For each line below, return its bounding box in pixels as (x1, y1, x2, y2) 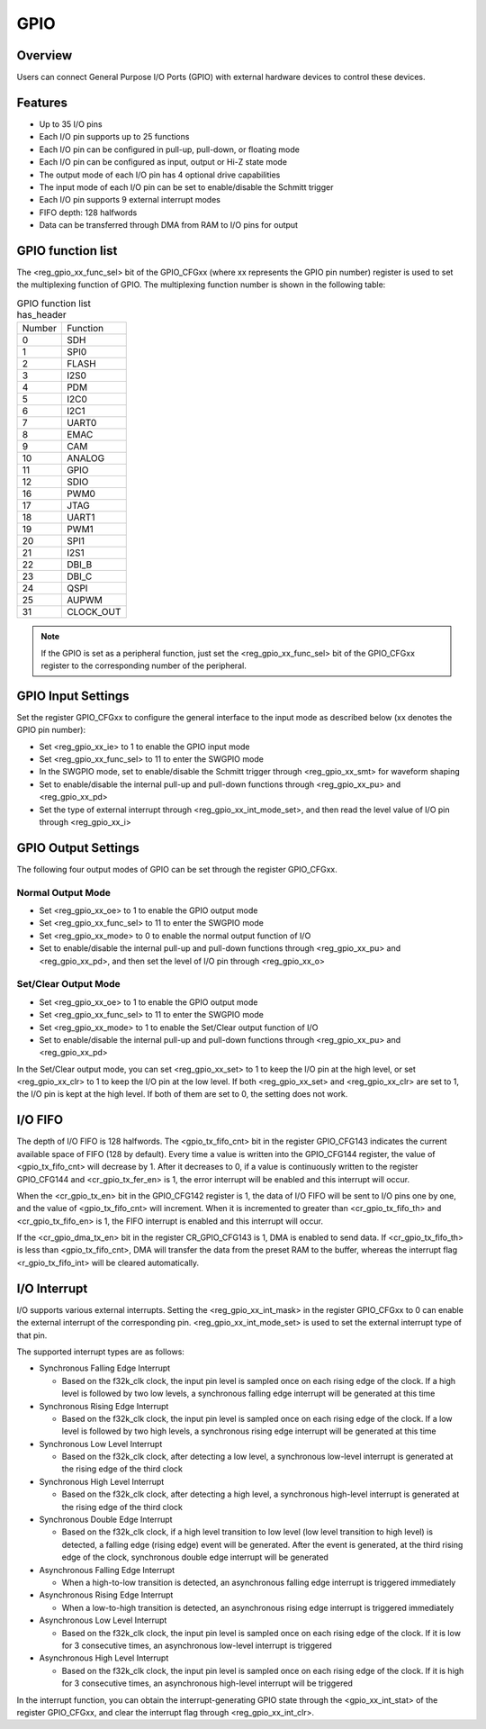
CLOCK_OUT (66, 606, 121, 619)
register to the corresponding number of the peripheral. (40, 660, 247, 671)
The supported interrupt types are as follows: (16, 1346, 184, 1357)
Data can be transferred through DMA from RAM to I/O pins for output (39, 220, 299, 231)
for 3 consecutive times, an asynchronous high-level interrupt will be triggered (61, 1678, 353, 1688)
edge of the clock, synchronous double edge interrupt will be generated (61, 1552, 328, 1562)
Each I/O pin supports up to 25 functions (39, 131, 190, 142)
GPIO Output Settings (16, 840, 139, 855)
